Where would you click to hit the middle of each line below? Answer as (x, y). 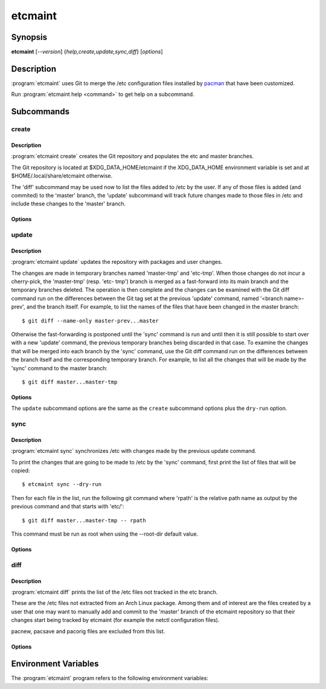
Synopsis (29, 37)
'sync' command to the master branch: (59, 368)
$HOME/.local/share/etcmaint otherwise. (62, 176)
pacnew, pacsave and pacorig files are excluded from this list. (88, 631)
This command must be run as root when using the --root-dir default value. (105, 534)
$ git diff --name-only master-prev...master (91, 321)
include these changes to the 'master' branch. (69, 204)
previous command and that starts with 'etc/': (68, 507)
